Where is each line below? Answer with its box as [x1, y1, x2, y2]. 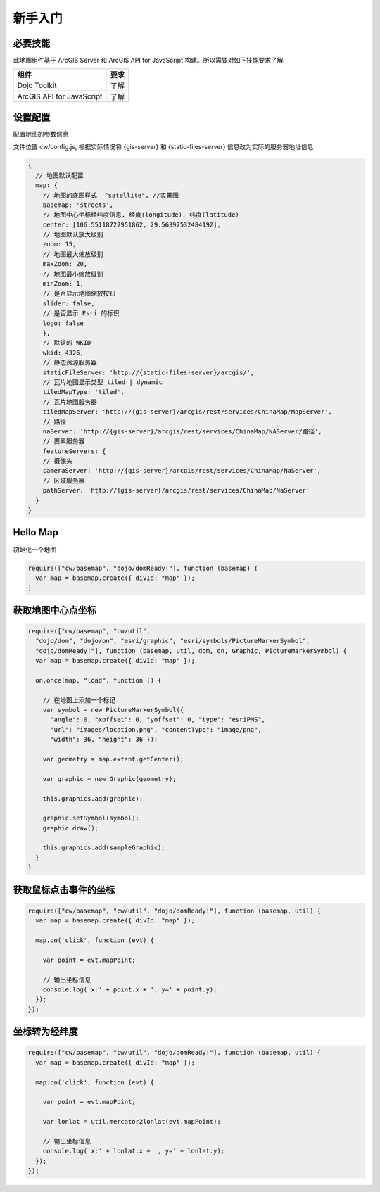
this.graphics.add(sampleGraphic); [42, 844, 165, 851]
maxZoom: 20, [42, 260, 88, 268]
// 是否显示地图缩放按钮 [42, 289, 116, 298]
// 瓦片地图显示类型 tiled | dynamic [42, 378, 163, 386]
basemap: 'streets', [42, 201, 114, 209]
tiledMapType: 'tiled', [42, 388, 125, 396]
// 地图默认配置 [35, 171, 84, 179]
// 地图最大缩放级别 [42, 250, 103, 258]
